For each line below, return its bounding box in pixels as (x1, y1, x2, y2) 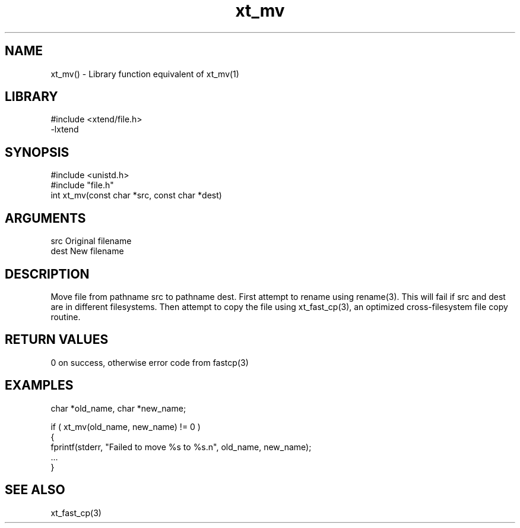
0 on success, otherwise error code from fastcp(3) (50, 357, 249, 368)
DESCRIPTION (5, 266, 90, 282)
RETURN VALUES (5, 332, 109, 347)
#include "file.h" (50, 180, 114, 191)
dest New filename (50, 246, 124, 257)
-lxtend (50, 124, 79, 135)
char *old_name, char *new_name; (50, 403, 186, 413)
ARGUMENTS (5, 210, 86, 226)
